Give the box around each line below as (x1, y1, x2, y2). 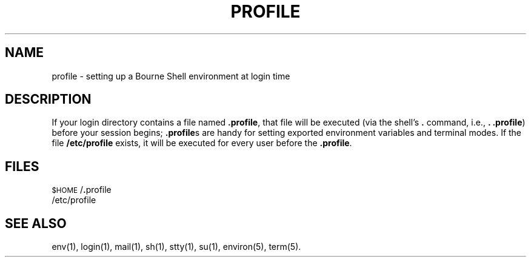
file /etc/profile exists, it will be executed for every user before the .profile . (52, 138, 352, 149)
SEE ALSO (5, 215, 67, 231)
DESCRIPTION (5, 92, 92, 107)
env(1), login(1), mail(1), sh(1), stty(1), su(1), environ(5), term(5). (52, 241, 301, 252)
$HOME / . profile (52, 184, 112, 195)
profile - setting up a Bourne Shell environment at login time (52, 70, 290, 81)
